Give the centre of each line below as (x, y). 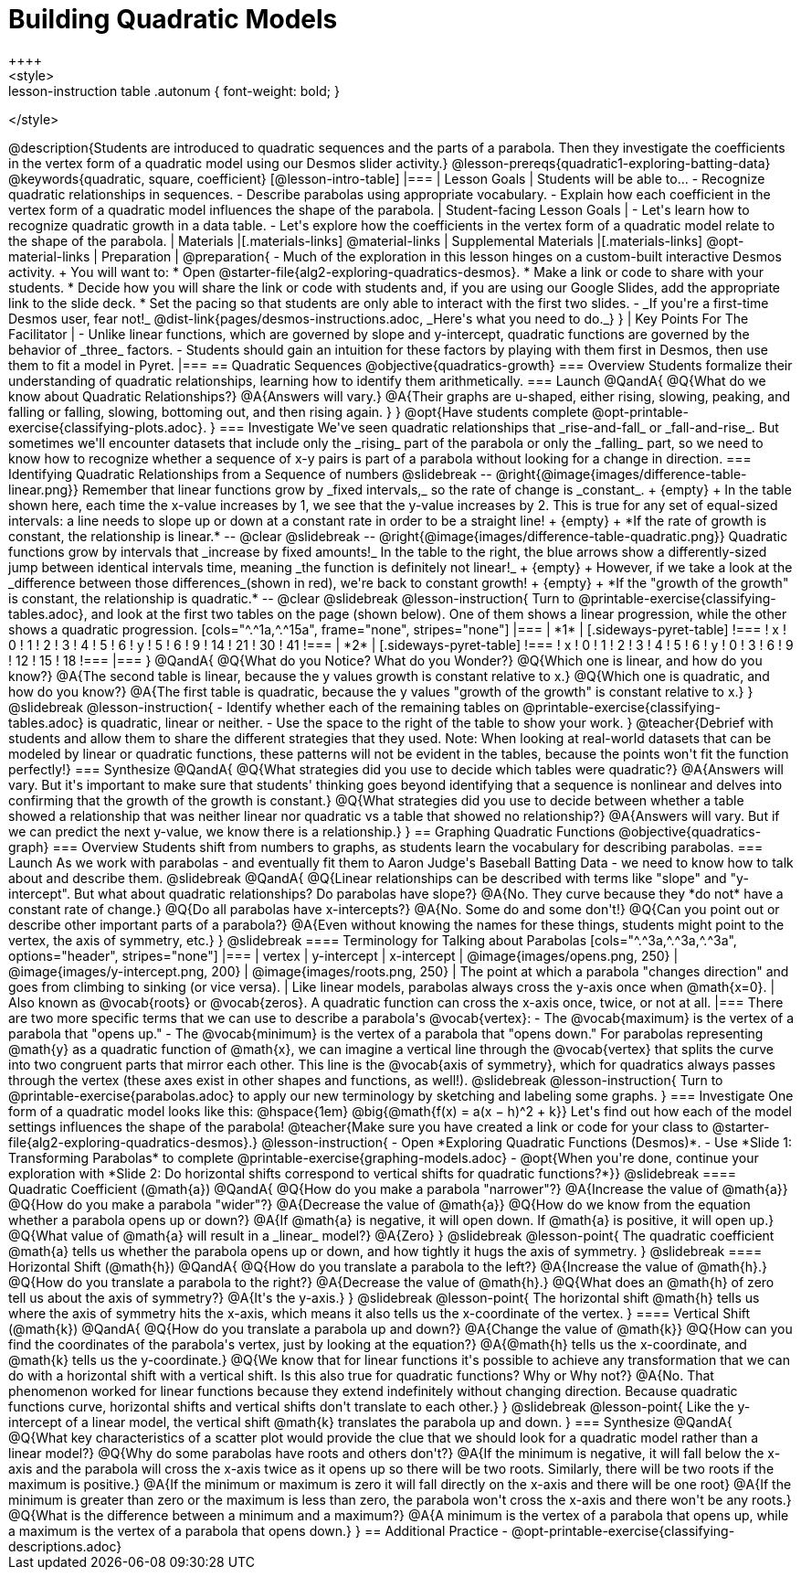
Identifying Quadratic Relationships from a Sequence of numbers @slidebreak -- (250, 474)
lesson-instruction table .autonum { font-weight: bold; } (174, 91)
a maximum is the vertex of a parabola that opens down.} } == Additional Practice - (258, 1530)
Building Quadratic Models (173, 19)
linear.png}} (44, 489)
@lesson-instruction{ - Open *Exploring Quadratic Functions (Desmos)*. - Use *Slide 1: (527, 1142)
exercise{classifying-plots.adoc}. (108, 427)
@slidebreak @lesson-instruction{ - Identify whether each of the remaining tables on (264, 707)
